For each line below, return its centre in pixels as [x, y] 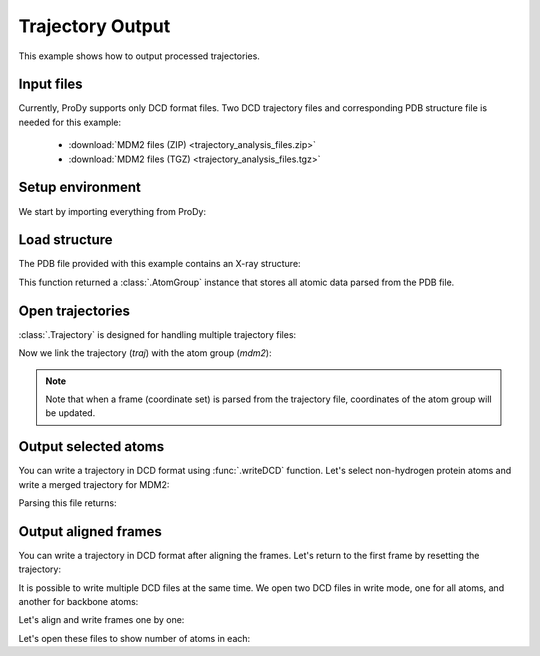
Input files [51, 84]
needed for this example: [70, 122]
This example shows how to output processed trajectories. [139, 56]
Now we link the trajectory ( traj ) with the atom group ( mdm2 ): [145, 353]
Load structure [66, 240]
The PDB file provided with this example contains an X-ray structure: [159, 264]
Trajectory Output [94, 26]
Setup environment [80, 187]
